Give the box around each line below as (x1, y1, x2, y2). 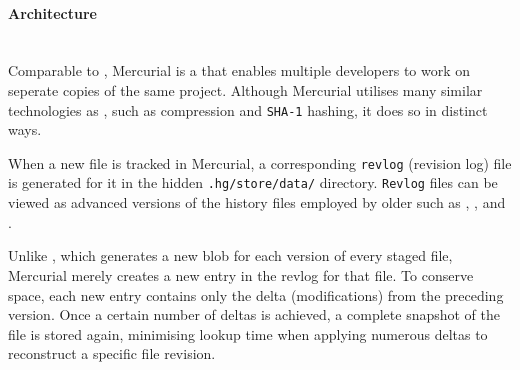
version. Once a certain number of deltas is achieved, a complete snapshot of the (8, 304, 501, 325)
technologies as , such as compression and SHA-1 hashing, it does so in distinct (8, 99, 488, 120)
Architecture (8, 2, 97, 23)
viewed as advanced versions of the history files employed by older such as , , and (8, 192, 506, 213)
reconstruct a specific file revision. (8, 343, 216, 364)
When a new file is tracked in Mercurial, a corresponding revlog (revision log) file (8, 152, 512, 173)
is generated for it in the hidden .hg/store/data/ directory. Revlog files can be (8, 172, 498, 193)
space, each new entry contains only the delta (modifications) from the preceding (8, 284, 504, 305)
